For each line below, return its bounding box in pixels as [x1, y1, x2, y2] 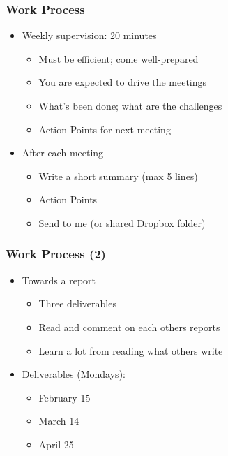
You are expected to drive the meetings [38, 75, 207, 89]
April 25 [38, 436, 74, 451]
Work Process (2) [6, 245, 106, 263]
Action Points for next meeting [38, 122, 171, 136]
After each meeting [22, 145, 104, 160]
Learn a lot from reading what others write [38, 343, 223, 358]
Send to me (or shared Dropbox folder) [38, 215, 206, 230]
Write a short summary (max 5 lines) [38, 168, 198, 183]
